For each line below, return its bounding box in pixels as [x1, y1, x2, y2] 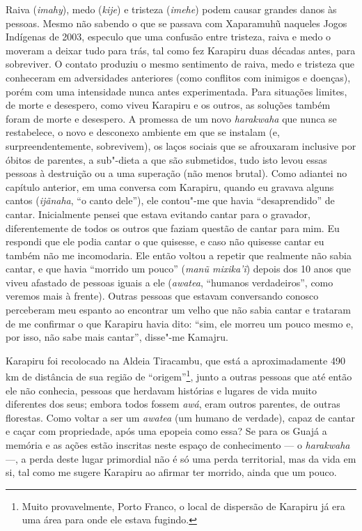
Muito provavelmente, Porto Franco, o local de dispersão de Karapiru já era [22, 498, 345, 513]
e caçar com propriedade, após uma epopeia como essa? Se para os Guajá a [6, 424, 327, 438]
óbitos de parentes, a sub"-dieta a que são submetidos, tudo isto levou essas [6, 152, 327, 167]
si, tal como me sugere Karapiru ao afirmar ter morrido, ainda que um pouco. [6, 465, 337, 479]
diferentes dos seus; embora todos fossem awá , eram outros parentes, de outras [6, 397, 340, 411]
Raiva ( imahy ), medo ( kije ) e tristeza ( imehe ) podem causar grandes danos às [6, 2, 337, 16]
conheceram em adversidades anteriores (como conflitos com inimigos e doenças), [6, 70, 351, 84]
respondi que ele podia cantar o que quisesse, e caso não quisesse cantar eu [6, 234, 324, 249]
